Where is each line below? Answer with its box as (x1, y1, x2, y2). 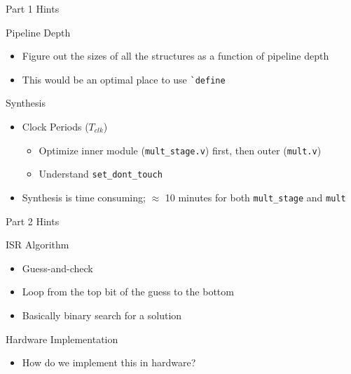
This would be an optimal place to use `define (22, 72, 226, 86)
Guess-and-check (22, 260, 93, 275)
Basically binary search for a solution (22, 307, 182, 322)
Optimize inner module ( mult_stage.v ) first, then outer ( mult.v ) (39, 142, 322, 157)
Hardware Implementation (6, 331, 118, 346)
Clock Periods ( (22, 119, 89, 134)
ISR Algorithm (6, 237, 69, 252)
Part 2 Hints (6, 213, 60, 228)
